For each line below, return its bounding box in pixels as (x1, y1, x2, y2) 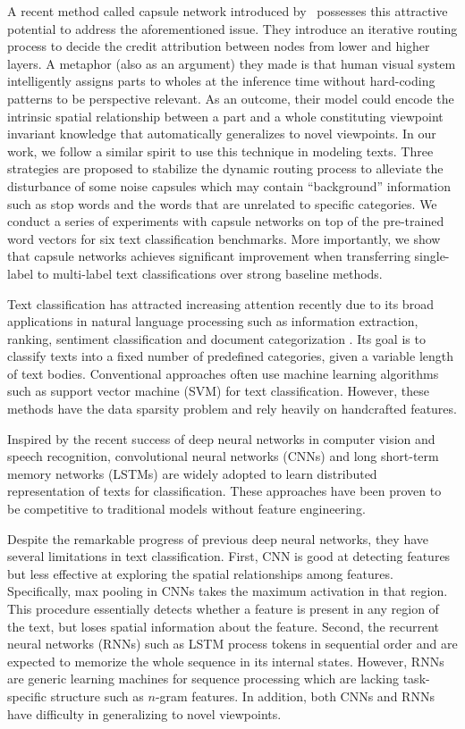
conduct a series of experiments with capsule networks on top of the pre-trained (7, 212, 444, 230)
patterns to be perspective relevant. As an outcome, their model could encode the (7, 88, 454, 107)
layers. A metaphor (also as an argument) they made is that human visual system (7, 54, 456, 72)
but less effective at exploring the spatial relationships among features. (7, 564, 393, 582)
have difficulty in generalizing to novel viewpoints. (7, 704, 282, 723)
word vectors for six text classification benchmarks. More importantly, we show (7, 229, 441, 247)
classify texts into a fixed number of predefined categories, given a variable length (7, 347, 454, 365)
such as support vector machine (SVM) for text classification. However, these (7, 381, 429, 400)
